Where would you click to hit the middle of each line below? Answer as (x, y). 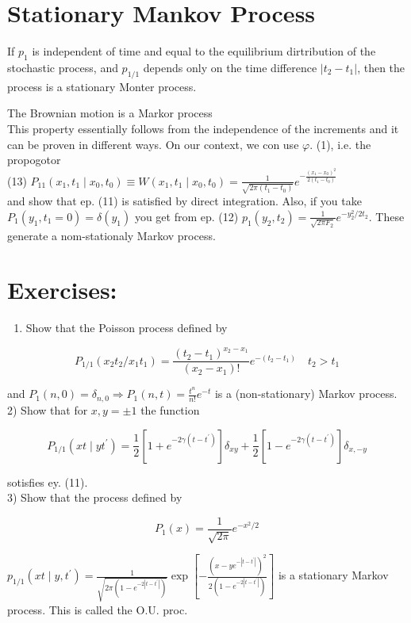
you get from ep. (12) (186, 216)
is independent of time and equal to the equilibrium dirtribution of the (204, 51)
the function (170, 409)
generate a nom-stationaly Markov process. (111, 235)
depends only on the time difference (230, 67)
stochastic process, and (63, 67)
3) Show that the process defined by (95, 497)
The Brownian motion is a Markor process (110, 113)
